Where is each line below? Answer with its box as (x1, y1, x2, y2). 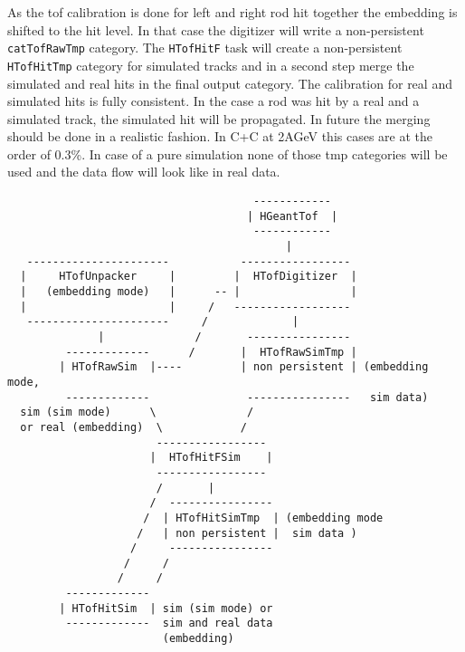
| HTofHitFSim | (149, 451, 273, 465)
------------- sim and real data (65, 617, 273, 630)
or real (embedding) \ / (20, 420, 247, 434)
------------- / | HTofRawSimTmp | (65, 345, 357, 359)
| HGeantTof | (246, 209, 338, 223)
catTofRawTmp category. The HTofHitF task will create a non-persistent (7, 38, 403, 57)
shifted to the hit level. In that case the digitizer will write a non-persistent (7, 20, 424, 39)
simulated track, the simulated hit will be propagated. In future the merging (7, 109, 431, 128)
